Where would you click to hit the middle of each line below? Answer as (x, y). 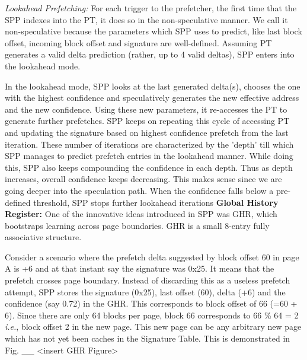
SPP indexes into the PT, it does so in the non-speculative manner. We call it (146, 19)
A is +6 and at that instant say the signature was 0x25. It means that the (140, 268)
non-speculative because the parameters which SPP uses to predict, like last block (153, 31)
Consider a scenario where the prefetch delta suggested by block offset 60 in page (152, 257)
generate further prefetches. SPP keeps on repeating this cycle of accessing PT (147, 121)
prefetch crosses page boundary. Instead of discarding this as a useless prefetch (148, 280)
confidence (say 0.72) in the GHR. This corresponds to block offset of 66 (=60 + (151, 303)
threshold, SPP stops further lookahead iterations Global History (156, 202)
